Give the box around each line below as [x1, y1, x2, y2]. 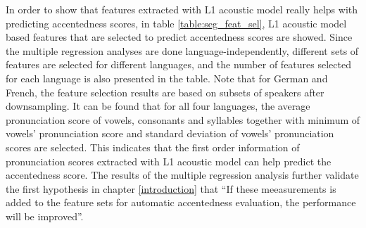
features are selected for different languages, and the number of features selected [6, 57, 351, 72]
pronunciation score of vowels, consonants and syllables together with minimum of [6, 112, 360, 127]
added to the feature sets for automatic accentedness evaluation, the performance [6, 195, 356, 210]
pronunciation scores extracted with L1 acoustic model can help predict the [6, 153, 332, 168]
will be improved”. [6, 208, 84, 223]
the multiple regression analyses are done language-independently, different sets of [6, 43, 359, 58]
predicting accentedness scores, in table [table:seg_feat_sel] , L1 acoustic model [6, 15, 347, 30]
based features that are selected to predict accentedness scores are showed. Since [6, 30, 353, 44]
